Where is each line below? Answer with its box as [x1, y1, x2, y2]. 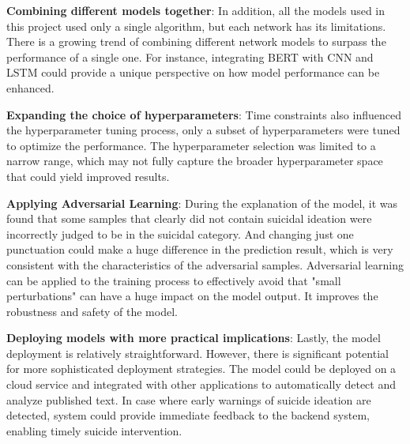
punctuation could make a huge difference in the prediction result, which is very [6, 241, 393, 258]
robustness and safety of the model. [6, 303, 178, 319]
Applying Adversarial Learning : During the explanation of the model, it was [6, 194, 398, 211]
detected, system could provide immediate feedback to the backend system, [6, 407, 370, 423]
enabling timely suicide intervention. [6, 422, 182, 438]
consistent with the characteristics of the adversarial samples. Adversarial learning [6, 256, 404, 273]
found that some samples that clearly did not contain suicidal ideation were [6, 210, 372, 227]
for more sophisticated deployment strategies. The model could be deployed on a [6, 360, 397, 377]
